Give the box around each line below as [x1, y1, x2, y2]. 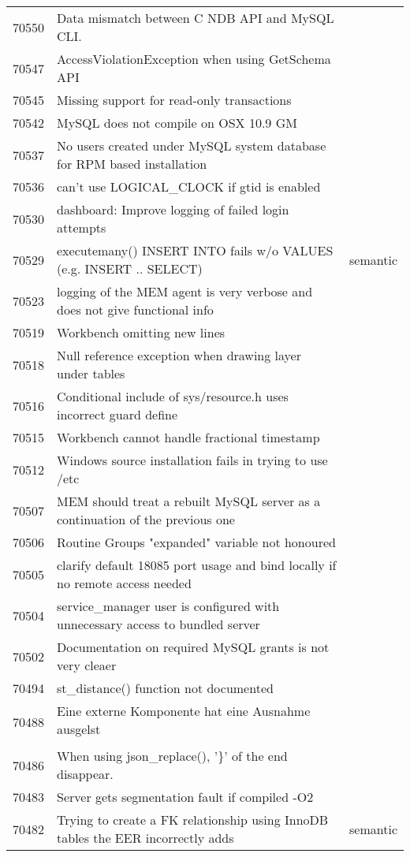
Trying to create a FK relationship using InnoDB [57, 810, 329, 829]
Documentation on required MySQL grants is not [57, 638, 330, 656]
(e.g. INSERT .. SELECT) [57, 259, 203, 278]
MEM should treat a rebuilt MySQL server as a [57, 492, 321, 510]
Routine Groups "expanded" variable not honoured [57, 533, 336, 551]
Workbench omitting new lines [57, 323, 225, 341]
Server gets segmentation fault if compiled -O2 [57, 788, 314, 806]
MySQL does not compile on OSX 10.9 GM [57, 114, 297, 132]
